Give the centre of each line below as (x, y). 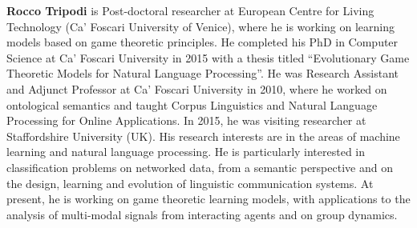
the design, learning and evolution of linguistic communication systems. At (190, 183)
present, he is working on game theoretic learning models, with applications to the (208, 199)
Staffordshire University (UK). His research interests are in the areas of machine (203, 136)
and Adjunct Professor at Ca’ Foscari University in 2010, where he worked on (197, 88)
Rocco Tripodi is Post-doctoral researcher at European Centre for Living (190, 10)
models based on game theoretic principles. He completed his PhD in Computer (202, 42)
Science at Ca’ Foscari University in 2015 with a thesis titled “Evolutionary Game (208, 57)
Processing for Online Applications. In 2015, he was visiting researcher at (186, 120)
